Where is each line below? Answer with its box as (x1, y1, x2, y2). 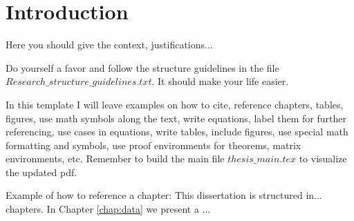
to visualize (299, 151, 347, 166)
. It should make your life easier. (151, 74, 289, 88)
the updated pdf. (6, 164, 77, 179)
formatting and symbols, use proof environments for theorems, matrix (6, 137, 301, 152)
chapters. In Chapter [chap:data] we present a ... (6, 202, 211, 216)
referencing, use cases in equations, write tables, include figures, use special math (6, 124, 348, 139)
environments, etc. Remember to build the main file (6, 151, 225, 166)
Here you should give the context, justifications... (6, 37, 213, 52)
